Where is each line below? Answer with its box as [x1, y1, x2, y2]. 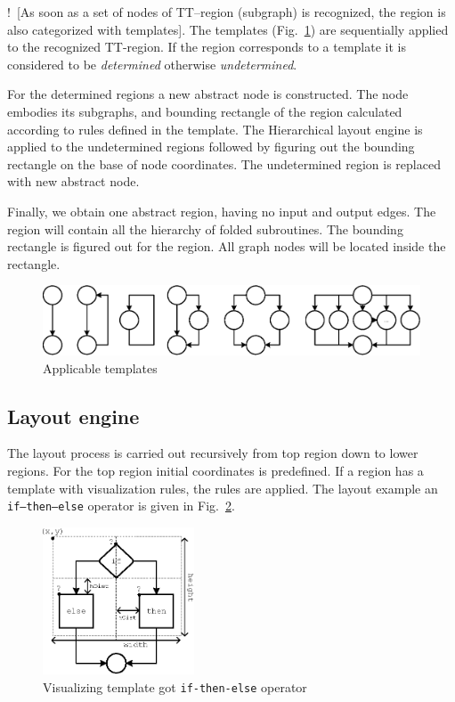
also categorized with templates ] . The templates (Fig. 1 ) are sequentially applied [7, 20, 449, 38]
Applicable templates [43, 358, 158, 377]
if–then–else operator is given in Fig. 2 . [7, 496, 235, 515]
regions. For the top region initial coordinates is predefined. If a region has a [7, 461, 424, 480]
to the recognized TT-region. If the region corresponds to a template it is [7, 37, 406, 56]
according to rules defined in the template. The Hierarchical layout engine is [7, 119, 423, 138]
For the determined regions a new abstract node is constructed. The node [7, 85, 409, 103]
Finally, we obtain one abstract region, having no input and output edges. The [7, 201, 436, 220]
